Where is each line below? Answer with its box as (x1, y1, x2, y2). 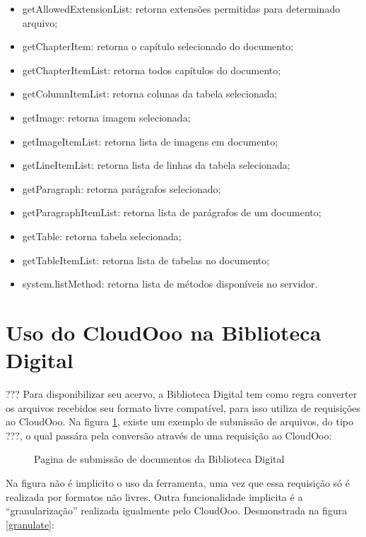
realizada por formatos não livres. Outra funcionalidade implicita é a (6, 489, 303, 504)
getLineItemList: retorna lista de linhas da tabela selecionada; (22, 158, 290, 172)
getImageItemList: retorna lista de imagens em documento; (22, 134, 278, 148)
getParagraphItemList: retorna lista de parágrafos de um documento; (22, 205, 321, 220)
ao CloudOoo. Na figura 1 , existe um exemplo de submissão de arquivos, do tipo (6, 414, 354, 429)
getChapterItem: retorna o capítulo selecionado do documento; (22, 39, 294, 54)
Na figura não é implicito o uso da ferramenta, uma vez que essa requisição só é (6, 476, 350, 490)
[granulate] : (6, 517, 54, 531)
